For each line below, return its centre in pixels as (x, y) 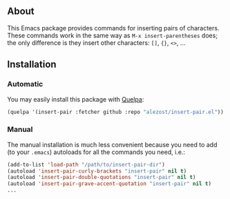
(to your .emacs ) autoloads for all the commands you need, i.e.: (96, 152)
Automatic (25, 84)
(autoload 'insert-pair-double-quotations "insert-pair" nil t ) (102, 178)
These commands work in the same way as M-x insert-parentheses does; (113, 35)
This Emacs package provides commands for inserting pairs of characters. (113, 28)
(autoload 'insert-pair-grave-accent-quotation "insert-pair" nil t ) (109, 184)
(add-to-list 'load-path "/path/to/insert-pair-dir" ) (86, 164)
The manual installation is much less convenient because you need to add (112, 144)
